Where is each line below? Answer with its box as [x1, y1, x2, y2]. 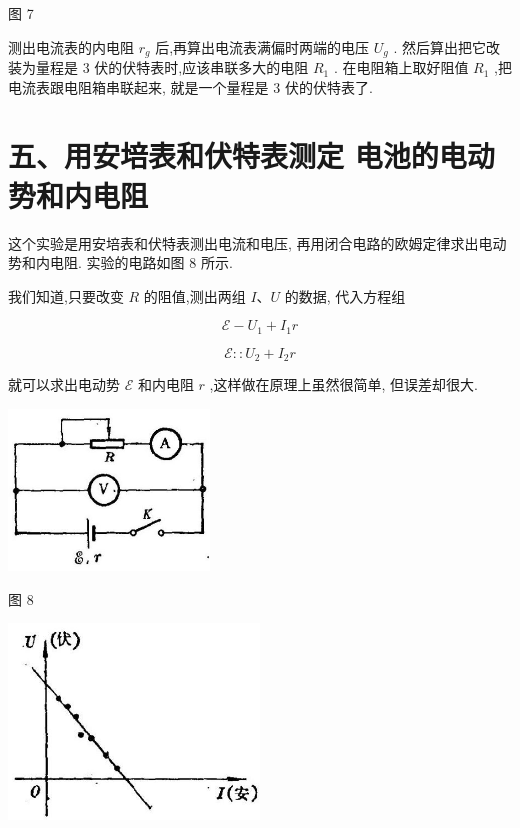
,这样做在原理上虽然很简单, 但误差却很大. [209, 374, 478, 395]
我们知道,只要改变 [8, 285, 124, 306]
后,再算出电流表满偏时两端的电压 [155, 36, 370, 57]
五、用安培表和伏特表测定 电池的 [8, 135, 439, 176]
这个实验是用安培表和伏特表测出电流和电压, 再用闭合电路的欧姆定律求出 [8, 232, 479, 253]
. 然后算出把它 [393, 36, 486, 57]
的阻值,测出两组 [143, 285, 246, 306]
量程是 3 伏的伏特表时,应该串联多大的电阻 [35, 57, 309, 78]
